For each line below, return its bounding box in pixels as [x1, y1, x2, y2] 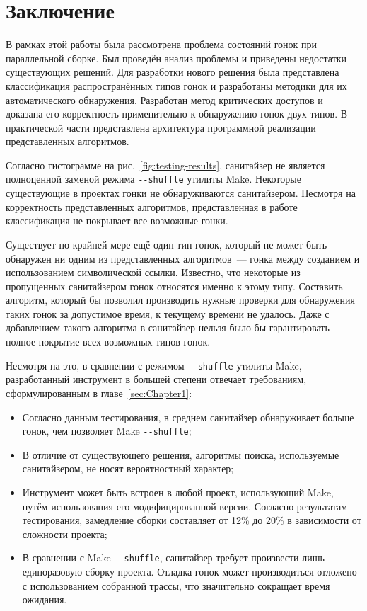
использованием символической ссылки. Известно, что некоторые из [6, 265, 301, 280]
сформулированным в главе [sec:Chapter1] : [6, 385, 192, 400]
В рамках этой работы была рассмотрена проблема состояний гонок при [6, 37, 318, 52]
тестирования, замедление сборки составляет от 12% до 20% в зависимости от [22, 513, 361, 527]
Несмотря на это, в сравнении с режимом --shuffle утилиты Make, [6, 358, 302, 372]
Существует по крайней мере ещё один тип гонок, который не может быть [6, 236, 327, 251]
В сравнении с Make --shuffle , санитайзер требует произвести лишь [22, 550, 325, 565]
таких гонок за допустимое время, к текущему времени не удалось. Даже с [6, 306, 330, 321]
